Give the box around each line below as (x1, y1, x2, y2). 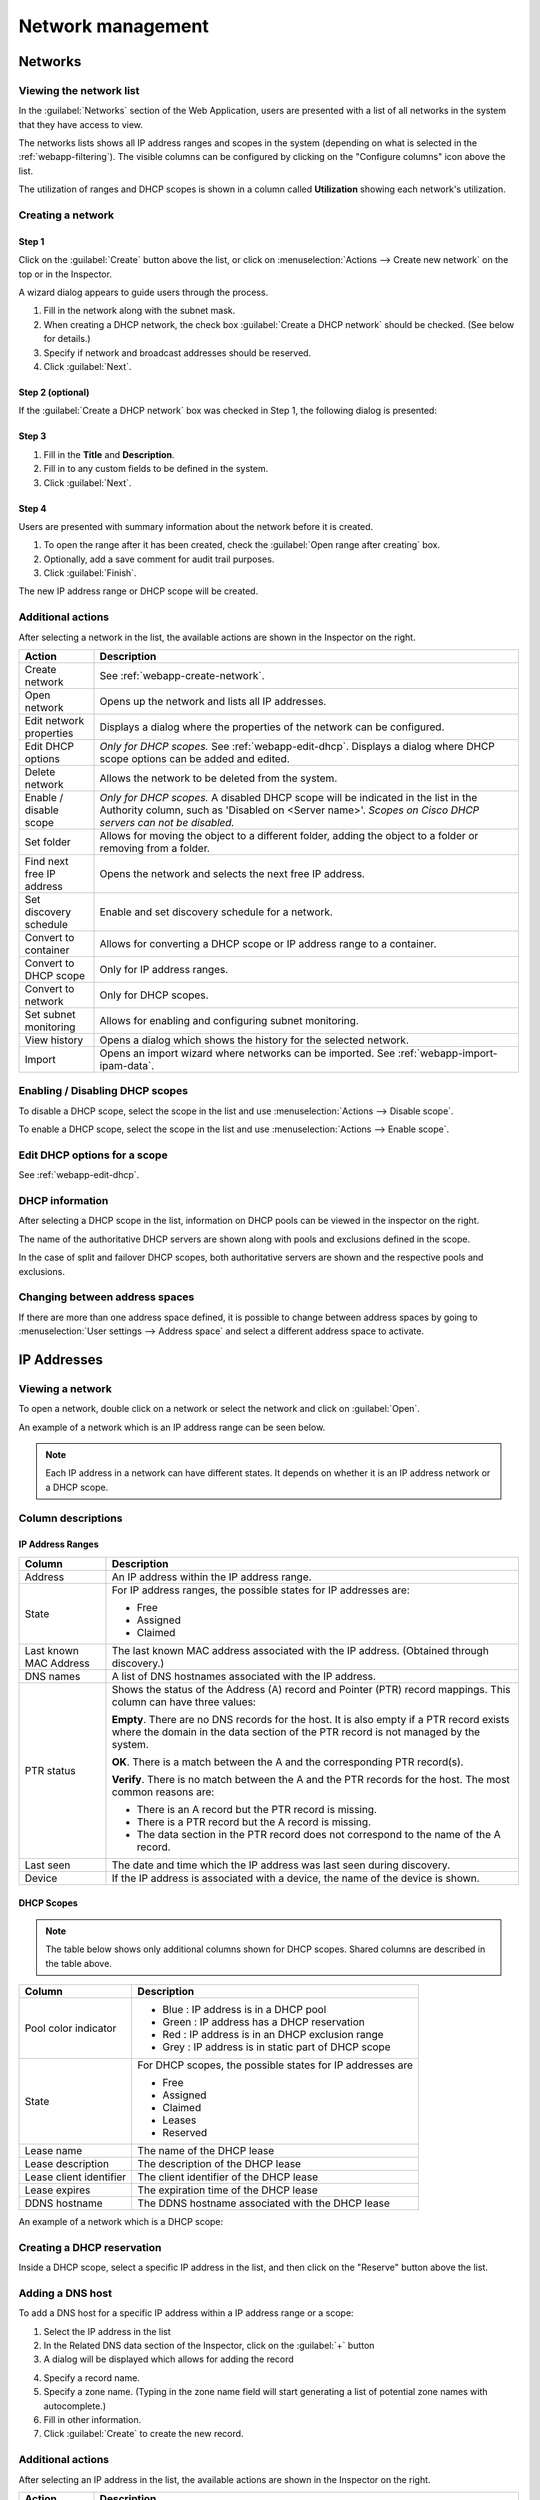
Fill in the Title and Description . (43, 448, 175, 460)
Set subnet (24, 1008, 76, 1021)
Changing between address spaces (18, 1290, 195, 1304)
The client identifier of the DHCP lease (137, 2170, 319, 2184)
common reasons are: (111, 1785, 215, 1799)
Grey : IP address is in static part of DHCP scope (162, 2040, 391, 2054)
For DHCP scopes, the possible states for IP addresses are (137, 2058, 414, 2072)
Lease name (24, 2143, 83, 2157)
